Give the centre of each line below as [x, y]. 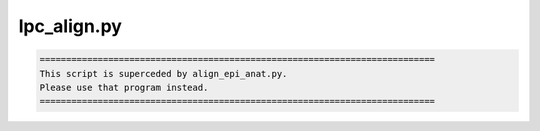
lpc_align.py [70, 26]
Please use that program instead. [124, 87]
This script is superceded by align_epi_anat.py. [163, 73]
